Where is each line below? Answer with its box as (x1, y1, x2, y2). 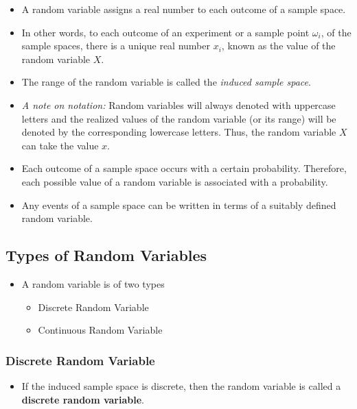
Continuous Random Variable (38, 323, 163, 337)
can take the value (21, 138, 99, 152)
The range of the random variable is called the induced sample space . (21, 75, 311, 89)
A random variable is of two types (21, 276, 165, 290)
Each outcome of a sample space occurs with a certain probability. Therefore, (21, 161, 347, 175)
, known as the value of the (221, 38, 336, 53)
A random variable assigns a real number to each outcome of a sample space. (21, 2, 346, 16)
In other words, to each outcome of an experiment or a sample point (21, 25, 310, 39)
